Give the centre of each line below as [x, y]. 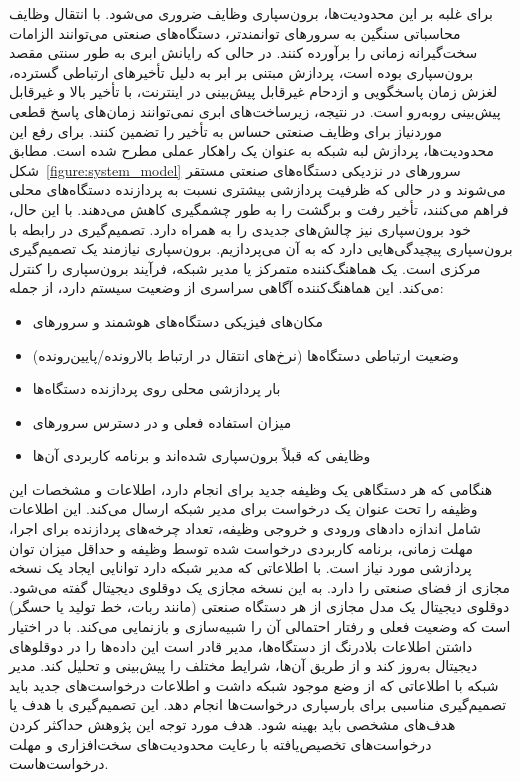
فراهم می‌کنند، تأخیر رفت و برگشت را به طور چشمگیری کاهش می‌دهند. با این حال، [259, 208]
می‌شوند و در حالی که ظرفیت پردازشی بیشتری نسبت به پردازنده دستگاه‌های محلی [257, 189]
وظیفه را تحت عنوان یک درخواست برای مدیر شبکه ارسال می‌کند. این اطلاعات [243, 508]
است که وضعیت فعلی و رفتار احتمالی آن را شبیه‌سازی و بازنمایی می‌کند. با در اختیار [260, 626]
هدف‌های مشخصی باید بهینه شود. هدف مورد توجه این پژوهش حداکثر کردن [232, 724]
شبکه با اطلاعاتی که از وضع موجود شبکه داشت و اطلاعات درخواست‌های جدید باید [254, 684]
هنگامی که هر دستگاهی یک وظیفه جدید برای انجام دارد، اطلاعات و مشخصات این [251, 488]
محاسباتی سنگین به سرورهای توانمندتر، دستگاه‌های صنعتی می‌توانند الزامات [235, 32]
